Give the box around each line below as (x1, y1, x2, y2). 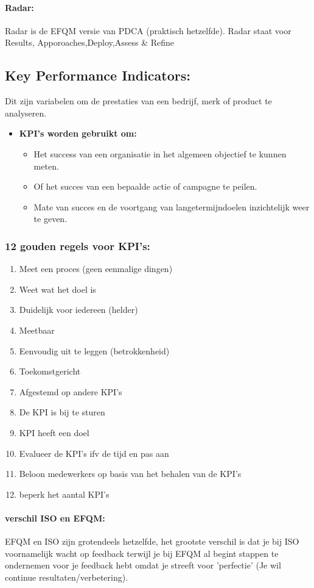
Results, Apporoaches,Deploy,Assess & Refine (5, 36, 175, 49)
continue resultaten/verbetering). (5, 570, 128, 583)
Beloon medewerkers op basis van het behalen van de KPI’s (19, 467, 242, 480)
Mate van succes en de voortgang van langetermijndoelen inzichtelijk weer (33, 200, 310, 213)
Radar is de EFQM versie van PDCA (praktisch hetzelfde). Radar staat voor (5, 24, 291, 37)
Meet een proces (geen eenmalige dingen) (19, 262, 173, 275)
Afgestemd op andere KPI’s (19, 385, 122, 398)
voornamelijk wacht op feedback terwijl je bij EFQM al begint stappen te (5, 547, 279, 559)
